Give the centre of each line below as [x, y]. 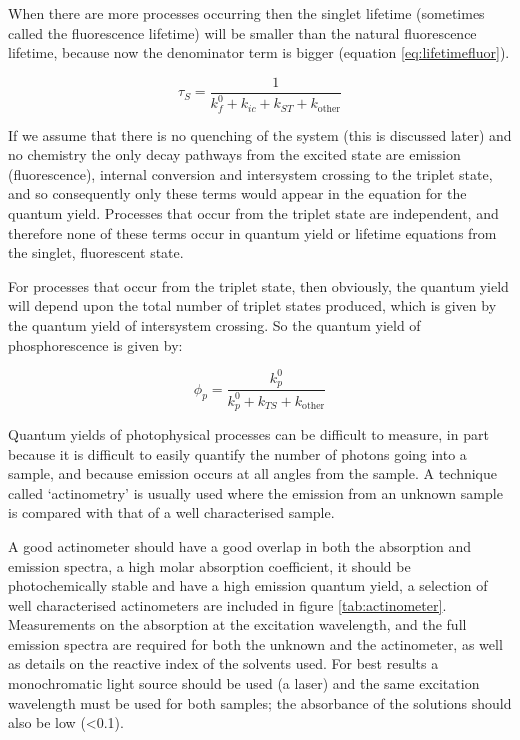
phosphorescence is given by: [95, 344]
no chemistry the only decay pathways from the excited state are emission [234, 154]
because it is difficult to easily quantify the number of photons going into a [237, 453]
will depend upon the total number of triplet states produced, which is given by [252, 305]
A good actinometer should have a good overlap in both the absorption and [240, 545]
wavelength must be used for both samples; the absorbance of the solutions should [260, 702]
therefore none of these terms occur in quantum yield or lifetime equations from [252, 232]
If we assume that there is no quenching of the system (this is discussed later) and [260, 134]
